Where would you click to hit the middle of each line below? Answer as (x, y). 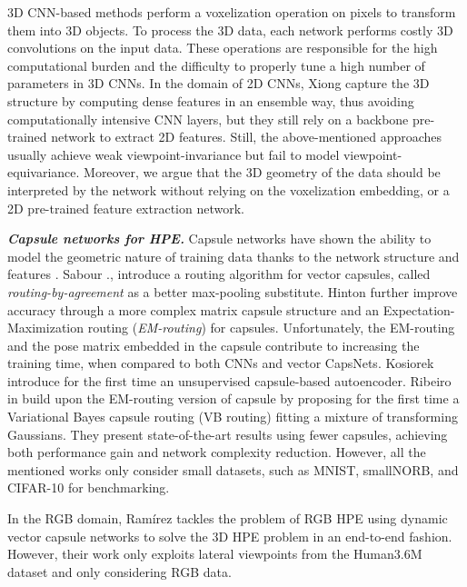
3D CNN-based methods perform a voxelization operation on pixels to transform (232, 12)
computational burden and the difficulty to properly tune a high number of (216, 65)
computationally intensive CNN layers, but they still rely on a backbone (208, 119)
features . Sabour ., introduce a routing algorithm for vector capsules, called (219, 274)
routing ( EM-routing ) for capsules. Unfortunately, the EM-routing (271, 328)
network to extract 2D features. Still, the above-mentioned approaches (247, 137)
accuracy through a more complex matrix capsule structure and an (194, 309)
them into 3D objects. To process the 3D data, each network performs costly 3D (230, 30)
